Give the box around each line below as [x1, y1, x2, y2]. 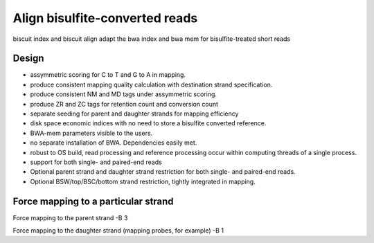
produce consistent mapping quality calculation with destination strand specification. [30, 80, 273, 89]
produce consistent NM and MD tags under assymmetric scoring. [30, 90, 217, 98]
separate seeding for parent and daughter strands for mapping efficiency [30, 109, 239, 118]
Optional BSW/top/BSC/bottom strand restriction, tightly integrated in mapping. [30, 177, 256, 186]
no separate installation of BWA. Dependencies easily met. [30, 138, 197, 147]
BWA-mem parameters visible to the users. [30, 129, 153, 137]
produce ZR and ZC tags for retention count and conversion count [30, 100, 218, 108]
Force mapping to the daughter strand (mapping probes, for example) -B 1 [12, 226, 224, 235]
